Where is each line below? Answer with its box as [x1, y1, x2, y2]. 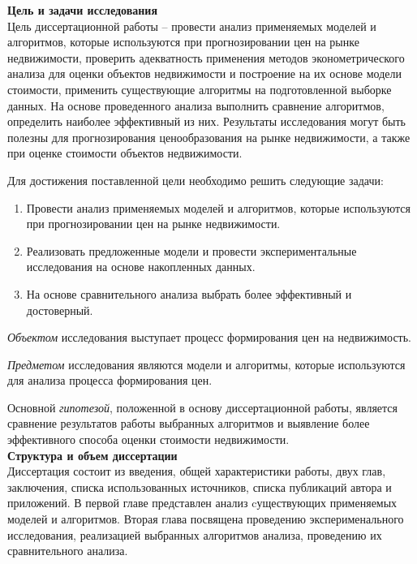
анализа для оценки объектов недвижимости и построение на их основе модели [7, 65, 402, 82]
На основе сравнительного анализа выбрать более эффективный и [26, 285, 352, 302]
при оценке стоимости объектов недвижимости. [7, 144, 243, 161]
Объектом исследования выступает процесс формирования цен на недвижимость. [7, 329, 412, 346]
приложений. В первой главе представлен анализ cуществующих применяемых [7, 494, 398, 511]
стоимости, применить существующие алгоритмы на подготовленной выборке [7, 80, 392, 97]
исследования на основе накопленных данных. [26, 258, 256, 275]
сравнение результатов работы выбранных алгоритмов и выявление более [7, 415, 370, 432]
